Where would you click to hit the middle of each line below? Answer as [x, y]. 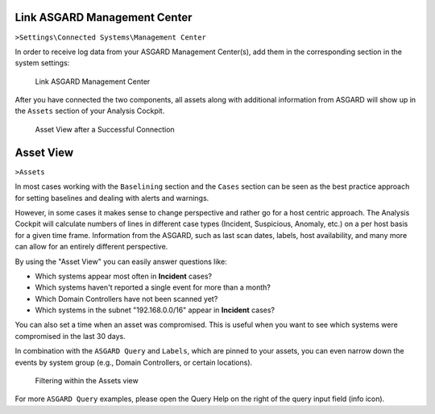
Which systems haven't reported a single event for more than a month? [153, 287]
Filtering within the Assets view [87, 381]
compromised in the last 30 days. [70, 336]
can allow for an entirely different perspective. [91, 247]
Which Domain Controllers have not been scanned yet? [126, 299]
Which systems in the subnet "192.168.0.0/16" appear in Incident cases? [155, 310]
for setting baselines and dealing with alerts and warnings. [112, 198]
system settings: [42, 63]
